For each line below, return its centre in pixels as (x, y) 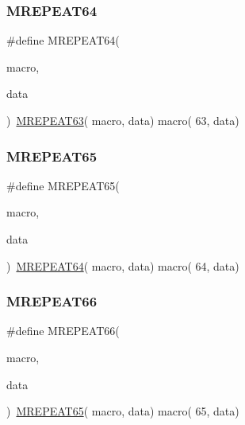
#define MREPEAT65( (63, 185)
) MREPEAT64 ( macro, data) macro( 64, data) (123, 265)
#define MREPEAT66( (63, 331)
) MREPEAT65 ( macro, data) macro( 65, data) (123, 411)
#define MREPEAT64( (63, 40)
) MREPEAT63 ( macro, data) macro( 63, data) (123, 120)
